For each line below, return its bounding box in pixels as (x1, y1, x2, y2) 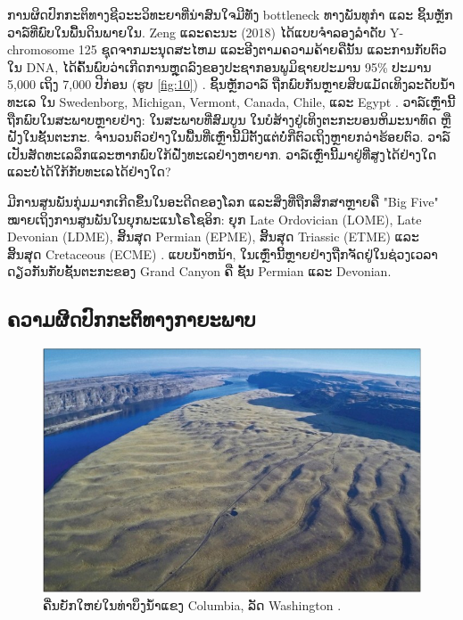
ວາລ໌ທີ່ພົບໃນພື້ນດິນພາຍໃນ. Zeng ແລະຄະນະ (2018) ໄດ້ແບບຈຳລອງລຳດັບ (7, 22, 386, 41)
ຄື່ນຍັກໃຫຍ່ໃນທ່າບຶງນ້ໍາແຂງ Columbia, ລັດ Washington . (43, 595, 342, 614)
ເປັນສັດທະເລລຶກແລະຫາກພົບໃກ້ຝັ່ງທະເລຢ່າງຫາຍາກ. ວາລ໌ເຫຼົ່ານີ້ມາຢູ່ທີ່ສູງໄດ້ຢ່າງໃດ (7, 144, 437, 163)
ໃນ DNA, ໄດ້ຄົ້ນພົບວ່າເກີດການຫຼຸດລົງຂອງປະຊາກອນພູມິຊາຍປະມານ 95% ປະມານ (7, 57, 432, 76)
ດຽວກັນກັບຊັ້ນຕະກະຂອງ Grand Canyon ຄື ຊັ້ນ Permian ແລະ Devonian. (7, 262, 392, 281)
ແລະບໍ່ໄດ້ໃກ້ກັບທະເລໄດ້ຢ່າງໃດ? (7, 162, 171, 181)
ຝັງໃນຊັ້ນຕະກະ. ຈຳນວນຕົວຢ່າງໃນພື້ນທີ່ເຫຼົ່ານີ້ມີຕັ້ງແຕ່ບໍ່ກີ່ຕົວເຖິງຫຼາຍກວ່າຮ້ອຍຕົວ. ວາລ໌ (7, 127, 451, 146)
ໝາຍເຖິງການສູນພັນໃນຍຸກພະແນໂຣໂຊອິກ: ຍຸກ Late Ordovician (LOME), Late (7, 209, 422, 228)
